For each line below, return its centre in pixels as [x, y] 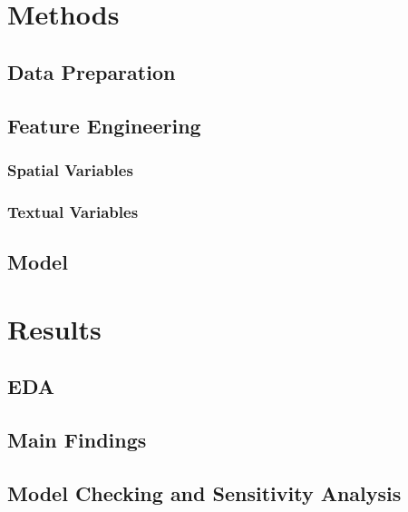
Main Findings [77, 439]
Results [54, 328]
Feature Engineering [104, 125]
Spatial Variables [70, 169]
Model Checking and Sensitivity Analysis [204, 492]
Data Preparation [92, 71]
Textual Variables [73, 211]
